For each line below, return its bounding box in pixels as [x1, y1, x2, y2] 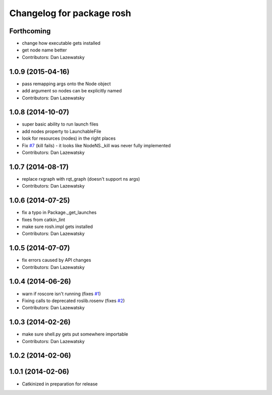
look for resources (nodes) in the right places [22, 135, 116, 141]
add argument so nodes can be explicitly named [22, 88, 122, 94]
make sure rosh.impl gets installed [22, 223, 93, 230]
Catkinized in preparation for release [22, 381, 98, 387]
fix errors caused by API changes [22, 257, 92, 263]
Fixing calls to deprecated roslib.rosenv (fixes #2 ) [22, 298, 125, 304]
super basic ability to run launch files [22, 121, 99, 127]
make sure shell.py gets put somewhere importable [22, 331, 128, 337]
